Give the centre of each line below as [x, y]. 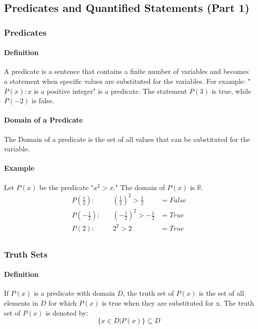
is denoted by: [67, 312]
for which [63, 303]
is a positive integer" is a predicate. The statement [110, 91]
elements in [21, 303]
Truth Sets [26, 254]
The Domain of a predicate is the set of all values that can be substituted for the [127, 139]
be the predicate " [66, 187]
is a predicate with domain [74, 293]
